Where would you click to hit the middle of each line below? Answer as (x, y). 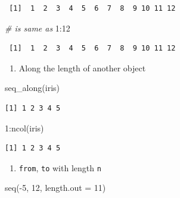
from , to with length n (60, 167)
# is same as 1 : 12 (38, 28)
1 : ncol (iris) (24, 128)
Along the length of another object (82, 67)
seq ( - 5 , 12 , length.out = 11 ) (55, 188)
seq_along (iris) (32, 88)
